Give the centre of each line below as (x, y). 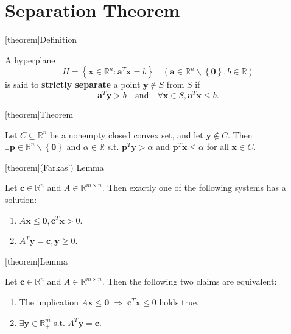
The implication (49, 301)
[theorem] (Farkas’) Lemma (54, 167)
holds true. (179, 301)
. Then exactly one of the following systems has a (194, 187)
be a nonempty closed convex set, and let (127, 134)
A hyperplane (30, 59)
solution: (21, 199)
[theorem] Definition (41, 39)
